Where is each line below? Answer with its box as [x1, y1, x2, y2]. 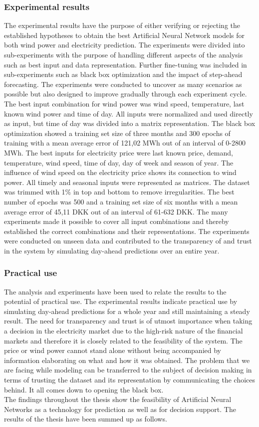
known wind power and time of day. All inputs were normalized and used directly [4, 108, 253, 118]
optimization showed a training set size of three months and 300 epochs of [4, 127, 231, 138]
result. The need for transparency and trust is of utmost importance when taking [4, 315, 253, 326]
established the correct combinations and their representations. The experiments [4, 225, 250, 236]
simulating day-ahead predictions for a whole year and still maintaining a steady [4, 305, 250, 316]
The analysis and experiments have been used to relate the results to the [4, 286, 227, 296]
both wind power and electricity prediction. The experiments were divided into [4, 39, 245, 50]
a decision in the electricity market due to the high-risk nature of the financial [4, 325, 243, 336]
